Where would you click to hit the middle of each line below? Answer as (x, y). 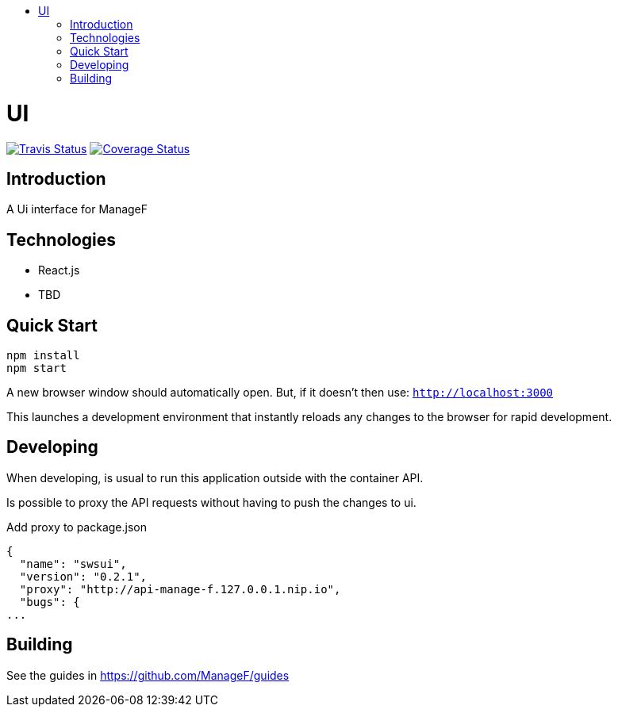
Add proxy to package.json (77, 527)
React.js (59, 270)
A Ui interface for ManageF (77, 209)
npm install (43, 356)
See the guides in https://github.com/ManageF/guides (148, 675)
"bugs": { (50, 602)
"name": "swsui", (73, 563)
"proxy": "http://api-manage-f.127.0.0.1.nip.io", (180, 589)
